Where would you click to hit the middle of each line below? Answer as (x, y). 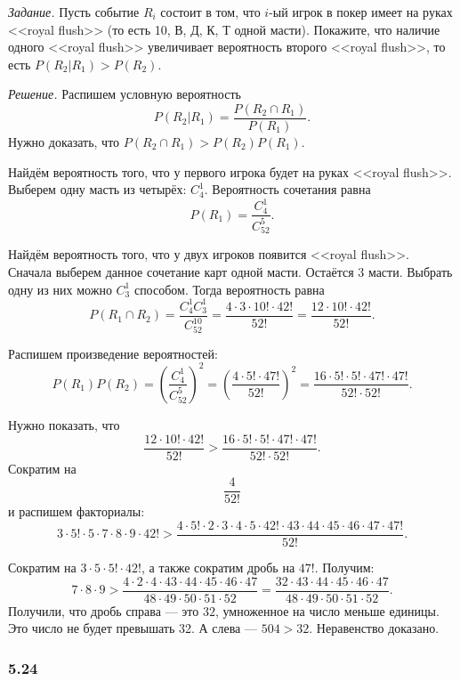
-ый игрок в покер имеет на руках (361, 12)
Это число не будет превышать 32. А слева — (133, 628)
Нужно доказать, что (64, 142)
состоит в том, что (210, 12)
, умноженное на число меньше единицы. (327, 610)
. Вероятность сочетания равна (287, 189)
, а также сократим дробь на (218, 567)
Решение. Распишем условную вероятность (125, 94)
